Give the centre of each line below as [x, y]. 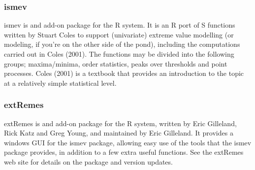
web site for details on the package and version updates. [88, 161]
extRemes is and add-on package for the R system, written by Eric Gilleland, [120, 123]
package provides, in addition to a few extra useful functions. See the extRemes [124, 152]
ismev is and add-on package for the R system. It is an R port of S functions [120, 25]
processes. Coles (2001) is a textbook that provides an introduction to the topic [124, 73]
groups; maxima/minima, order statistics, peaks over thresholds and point [116, 63]
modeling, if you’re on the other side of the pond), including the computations [122, 44]
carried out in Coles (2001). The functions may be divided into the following [119, 54]
